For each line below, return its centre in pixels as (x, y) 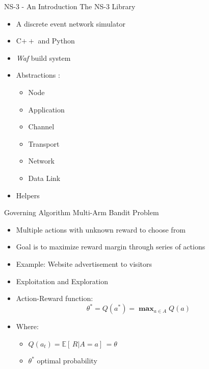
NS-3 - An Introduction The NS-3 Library (70, 6)
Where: (27, 326)
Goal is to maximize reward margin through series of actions (111, 247)
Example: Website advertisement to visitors (84, 263)
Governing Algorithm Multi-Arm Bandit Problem (82, 212)
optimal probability (67, 361)
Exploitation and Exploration (62, 281)
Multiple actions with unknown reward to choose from (101, 229)
